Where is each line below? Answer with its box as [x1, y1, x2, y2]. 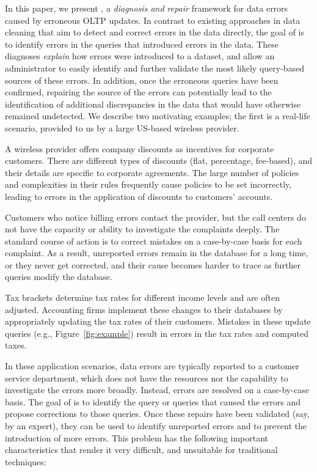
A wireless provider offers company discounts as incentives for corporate [5, 142, 274, 155]
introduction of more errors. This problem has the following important [5, 431, 269, 444]
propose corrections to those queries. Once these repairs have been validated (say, [5, 407, 310, 420]
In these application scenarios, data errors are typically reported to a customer [5, 360, 299, 372]
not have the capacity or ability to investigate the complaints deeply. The [5, 223, 280, 235]
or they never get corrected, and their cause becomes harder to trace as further [5, 258, 301, 271]
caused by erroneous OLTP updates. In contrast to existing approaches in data [5, 13, 301, 26]
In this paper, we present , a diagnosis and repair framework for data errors [5, 2, 288, 14]
